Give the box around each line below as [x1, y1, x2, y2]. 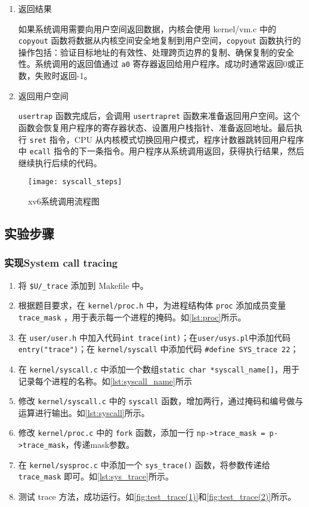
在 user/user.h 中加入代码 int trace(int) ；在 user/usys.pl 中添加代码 [18, 331, 291, 343]
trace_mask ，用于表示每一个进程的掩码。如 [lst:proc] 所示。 [18, 311, 246, 323]
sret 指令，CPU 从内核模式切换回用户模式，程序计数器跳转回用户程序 [29, 133, 304, 145]
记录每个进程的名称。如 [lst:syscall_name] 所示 [18, 374, 192, 387]
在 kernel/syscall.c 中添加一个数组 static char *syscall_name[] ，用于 [18, 362, 299, 375]
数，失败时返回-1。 [18, 69, 92, 82]
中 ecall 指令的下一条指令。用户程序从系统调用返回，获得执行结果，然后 [18, 145, 304, 157]
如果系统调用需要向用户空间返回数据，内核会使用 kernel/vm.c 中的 [18, 22, 276, 35]
